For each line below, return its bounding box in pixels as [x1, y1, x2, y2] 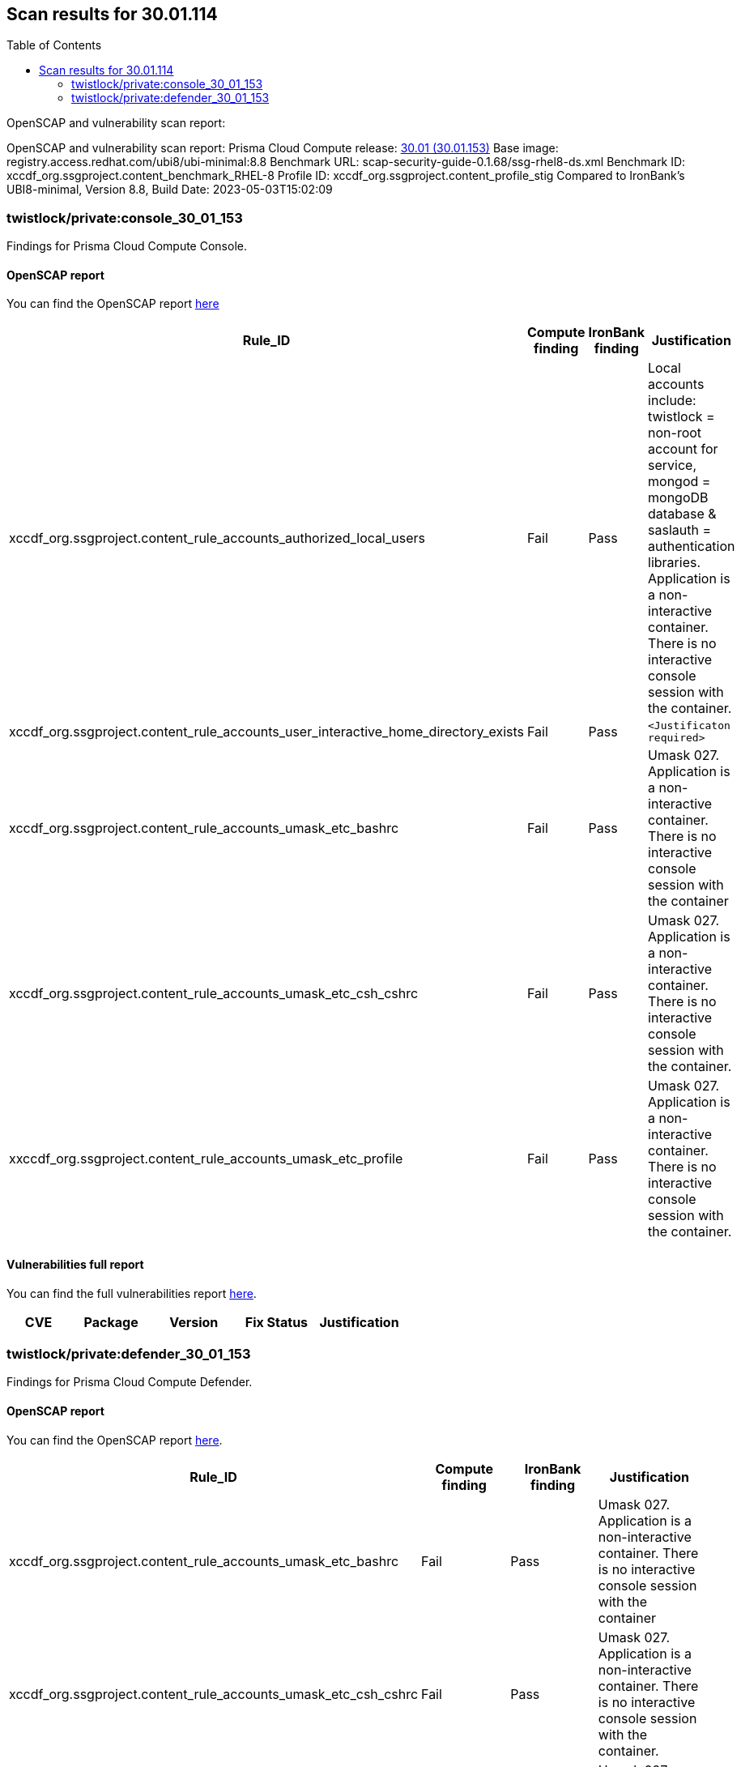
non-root [648, 425, 702, 442]
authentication [648, 538, 735, 555]
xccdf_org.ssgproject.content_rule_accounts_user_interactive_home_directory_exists [9, 723, 524, 741]
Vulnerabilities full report [6, 1257, 144, 1271]
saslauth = [648, 522, 712, 539]
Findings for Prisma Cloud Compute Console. [6, 239, 247, 254]
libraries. [648, 554, 701, 571]
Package [83, 1313, 138, 1330]
